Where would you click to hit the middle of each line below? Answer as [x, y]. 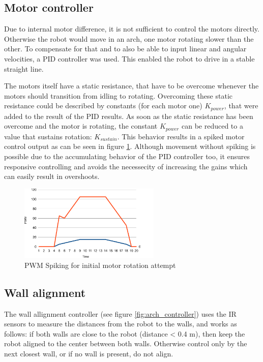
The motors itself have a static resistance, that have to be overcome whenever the [131, 86]
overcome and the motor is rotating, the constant [81, 126]
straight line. [24, 68]
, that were [241, 105]
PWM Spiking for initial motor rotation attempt [100, 265]
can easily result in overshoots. [52, 176]
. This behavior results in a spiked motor [181, 136]
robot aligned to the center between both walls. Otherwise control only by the [126, 343]
